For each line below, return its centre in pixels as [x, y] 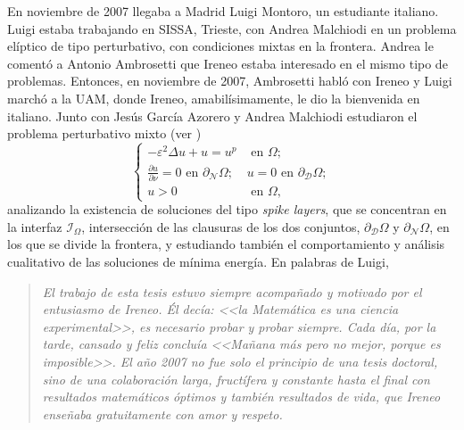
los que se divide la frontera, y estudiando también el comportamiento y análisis [226, 244]
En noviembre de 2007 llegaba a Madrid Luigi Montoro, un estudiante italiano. [223, 11]
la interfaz [35, 226]
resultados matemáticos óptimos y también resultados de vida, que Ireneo [241, 397]
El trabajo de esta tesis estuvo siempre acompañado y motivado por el [232, 291]
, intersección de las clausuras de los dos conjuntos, [221, 226]
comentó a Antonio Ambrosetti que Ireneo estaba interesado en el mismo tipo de [228, 63]
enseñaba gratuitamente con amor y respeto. [162, 413]
